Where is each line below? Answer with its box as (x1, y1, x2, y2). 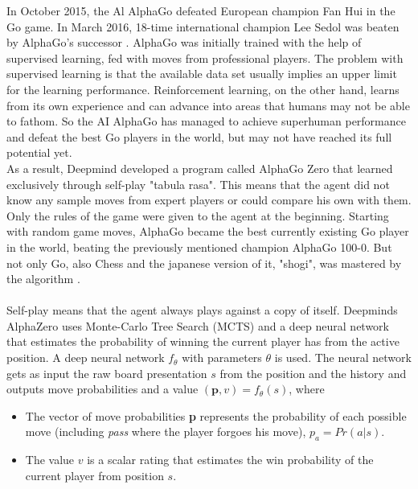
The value (25, 451, 75, 468)
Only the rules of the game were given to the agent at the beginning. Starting (6, 207, 389, 224)
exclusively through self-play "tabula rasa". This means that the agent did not (6, 175, 390, 192)
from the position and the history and (219, 364, 407, 381)
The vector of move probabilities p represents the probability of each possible (25, 407, 407, 424)
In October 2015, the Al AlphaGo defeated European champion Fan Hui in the (6, 2, 395, 18)
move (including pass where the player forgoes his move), (25, 423, 306, 440)
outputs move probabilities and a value (6, 380, 199, 397)
